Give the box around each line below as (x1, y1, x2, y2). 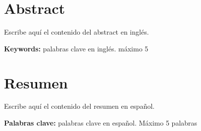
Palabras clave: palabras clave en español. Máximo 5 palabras (4, 118, 198, 128)
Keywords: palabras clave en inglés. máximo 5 (4, 43, 149, 53)
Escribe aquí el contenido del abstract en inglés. (4, 27, 149, 37)
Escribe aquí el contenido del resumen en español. (4, 101, 155, 111)
